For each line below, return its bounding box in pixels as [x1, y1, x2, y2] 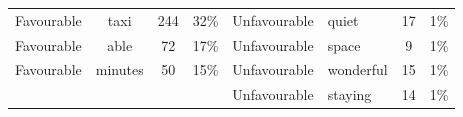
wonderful [327, 59, 388, 80]
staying [327, 84, 372, 105]
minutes [95, 59, 144, 80]
